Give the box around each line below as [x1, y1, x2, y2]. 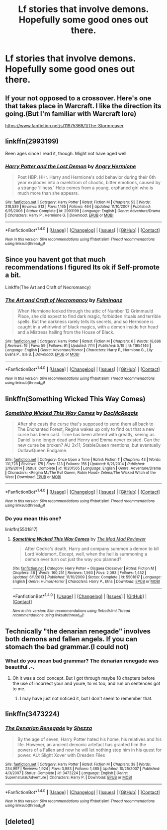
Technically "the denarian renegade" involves [5, 627, 151, 635]
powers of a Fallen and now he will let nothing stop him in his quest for [17, 747, 162, 753]
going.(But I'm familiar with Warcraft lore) [5, 109, 137, 118]
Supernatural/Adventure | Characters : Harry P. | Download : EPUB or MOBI [5, 775, 132, 780]
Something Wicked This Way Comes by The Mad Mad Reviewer [12, 536, 146, 542]
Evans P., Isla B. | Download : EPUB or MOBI [5, 352, 80, 357]
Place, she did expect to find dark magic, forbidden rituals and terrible [17, 313, 161, 319]
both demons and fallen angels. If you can [5, 635, 138, 643]
